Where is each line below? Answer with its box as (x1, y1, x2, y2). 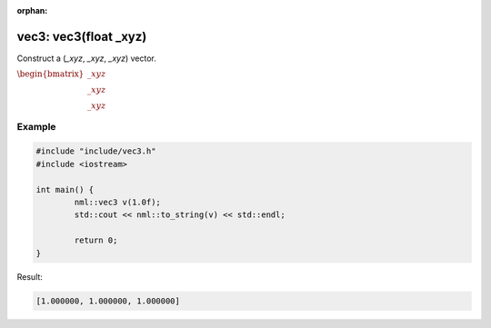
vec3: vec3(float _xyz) (16, 28, 147, 45)
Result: (16, 271, 43, 282)
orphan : (16, 5, 48, 15)
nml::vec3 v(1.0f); (74, 197, 161, 208)
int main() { (35, 184, 95, 194)
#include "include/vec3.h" (35, 146, 156, 156)
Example (16, 120, 56, 133)
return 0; (74, 235, 118, 245)
